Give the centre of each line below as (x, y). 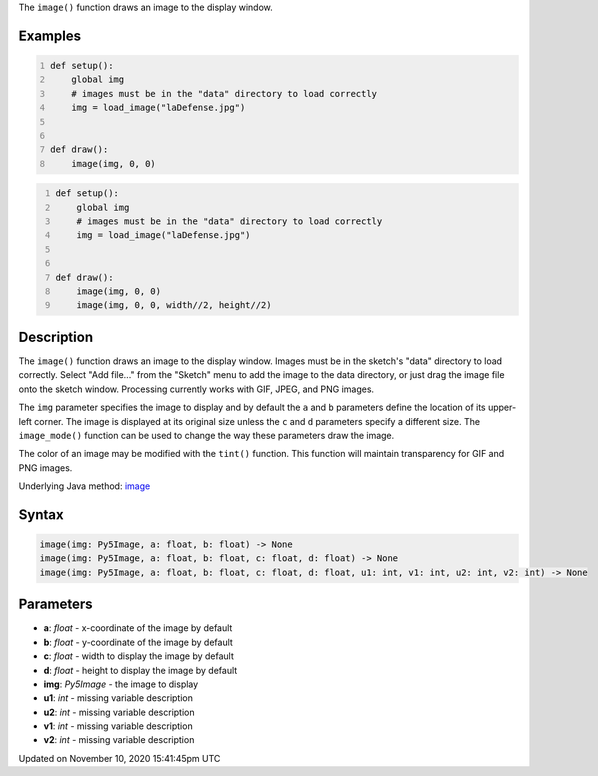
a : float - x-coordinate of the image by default (138, 628)
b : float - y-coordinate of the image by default (138, 642)
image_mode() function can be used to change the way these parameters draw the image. (206, 435)
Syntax (41, 514)
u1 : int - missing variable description (118, 698)
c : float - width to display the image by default (139, 656)
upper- (502, 407)
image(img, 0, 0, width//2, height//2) (174, 305)
